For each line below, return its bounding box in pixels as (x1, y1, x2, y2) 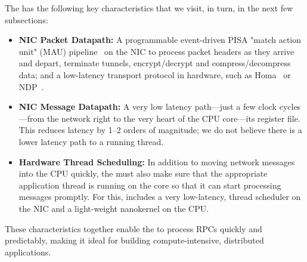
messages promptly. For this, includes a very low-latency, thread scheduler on (18, 190, 301, 203)
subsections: (5, 13, 48, 26)
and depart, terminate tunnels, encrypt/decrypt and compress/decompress (18, 57, 291, 69)
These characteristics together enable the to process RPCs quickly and (5, 222, 262, 235)
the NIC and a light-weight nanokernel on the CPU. (18, 202, 209, 214)
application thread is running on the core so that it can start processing (18, 178, 281, 191)
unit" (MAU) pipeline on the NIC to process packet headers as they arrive (18, 45, 294, 57)
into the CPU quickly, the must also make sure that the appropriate (18, 167, 268, 180)
